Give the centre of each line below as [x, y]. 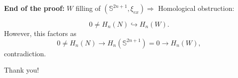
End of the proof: [34, 8]
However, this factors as [40, 33]
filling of [88, 8]
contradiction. [25, 53]
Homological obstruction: [196, 8]
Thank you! [22, 70]
